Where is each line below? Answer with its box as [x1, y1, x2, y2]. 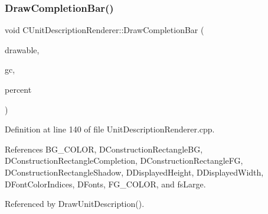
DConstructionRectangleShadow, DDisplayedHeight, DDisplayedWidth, [5, 166, 264, 178]
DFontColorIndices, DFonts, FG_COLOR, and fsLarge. [5, 177, 206, 190]
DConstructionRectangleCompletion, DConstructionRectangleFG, [5, 154, 243, 167]
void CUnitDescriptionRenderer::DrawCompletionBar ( [5, 24, 204, 36]
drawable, [5, 43, 40, 56]
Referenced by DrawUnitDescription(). [5, 197, 145, 210]
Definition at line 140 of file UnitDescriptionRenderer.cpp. [5, 123, 215, 135]
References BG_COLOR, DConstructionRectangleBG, [5, 142, 203, 155]
